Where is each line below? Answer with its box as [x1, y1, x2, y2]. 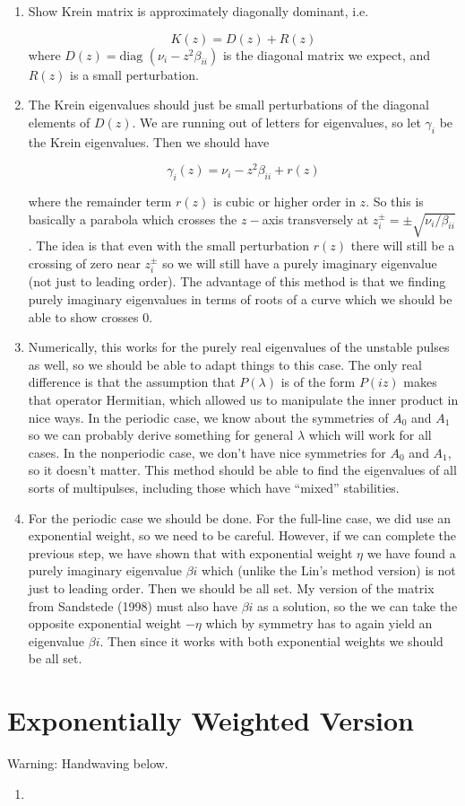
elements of [28, 112, 90, 131]
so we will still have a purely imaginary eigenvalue [162, 254, 437, 272]
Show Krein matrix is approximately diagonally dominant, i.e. [28, 2, 369, 20]
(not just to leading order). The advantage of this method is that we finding [28, 272, 446, 291]
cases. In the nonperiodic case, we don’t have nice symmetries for [28, 442, 386, 461]
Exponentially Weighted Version [7, 702, 414, 739]
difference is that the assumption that [28, 372, 236, 391]
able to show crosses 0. [28, 307, 153, 326]
